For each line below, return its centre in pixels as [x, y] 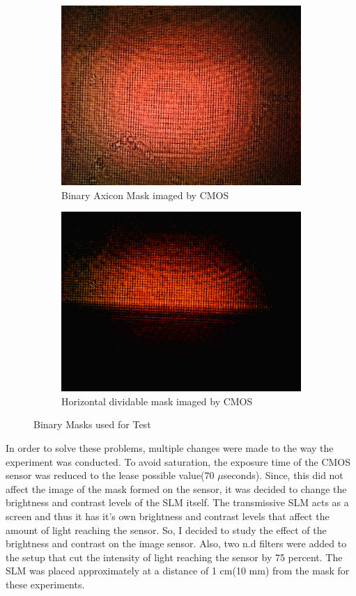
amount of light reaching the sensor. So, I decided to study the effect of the [166, 530]
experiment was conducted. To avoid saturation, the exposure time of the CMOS [178, 461]
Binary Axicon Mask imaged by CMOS [145, 195]
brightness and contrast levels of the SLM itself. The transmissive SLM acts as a [177, 502]
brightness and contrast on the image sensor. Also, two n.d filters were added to [176, 543]
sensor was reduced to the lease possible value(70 [110, 475]
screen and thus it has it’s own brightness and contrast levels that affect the [168, 516]
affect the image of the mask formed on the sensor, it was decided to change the [176, 488]
